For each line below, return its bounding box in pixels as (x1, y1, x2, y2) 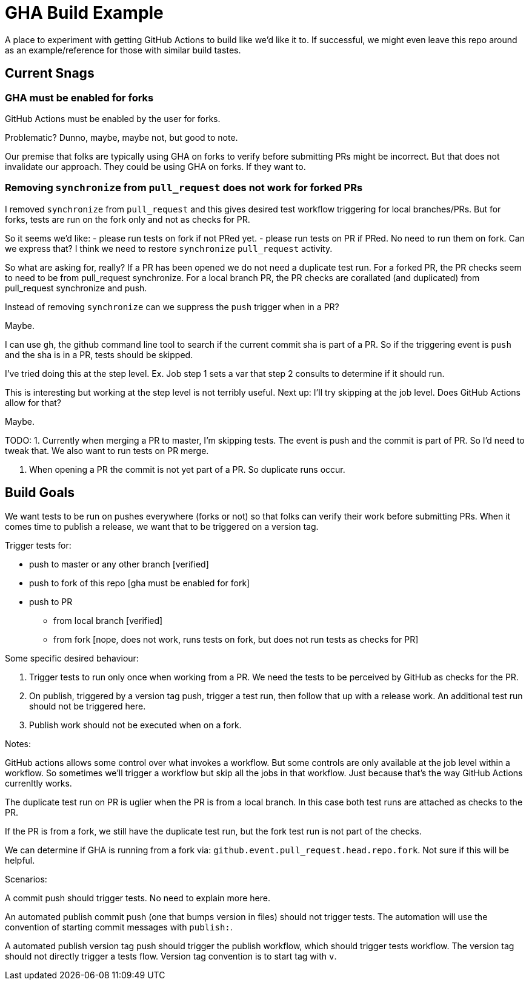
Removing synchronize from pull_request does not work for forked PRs (5, 181, 363, 194)
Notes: (5, 738, 31, 749)
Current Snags (5, 66, 95, 81)
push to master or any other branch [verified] (29, 558, 209, 569)
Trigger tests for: (5, 540, 72, 550)
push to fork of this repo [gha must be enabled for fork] (29, 577, 250, 588)
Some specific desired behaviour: (5, 652, 139, 663)
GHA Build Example (5, 2, 164, 23)
